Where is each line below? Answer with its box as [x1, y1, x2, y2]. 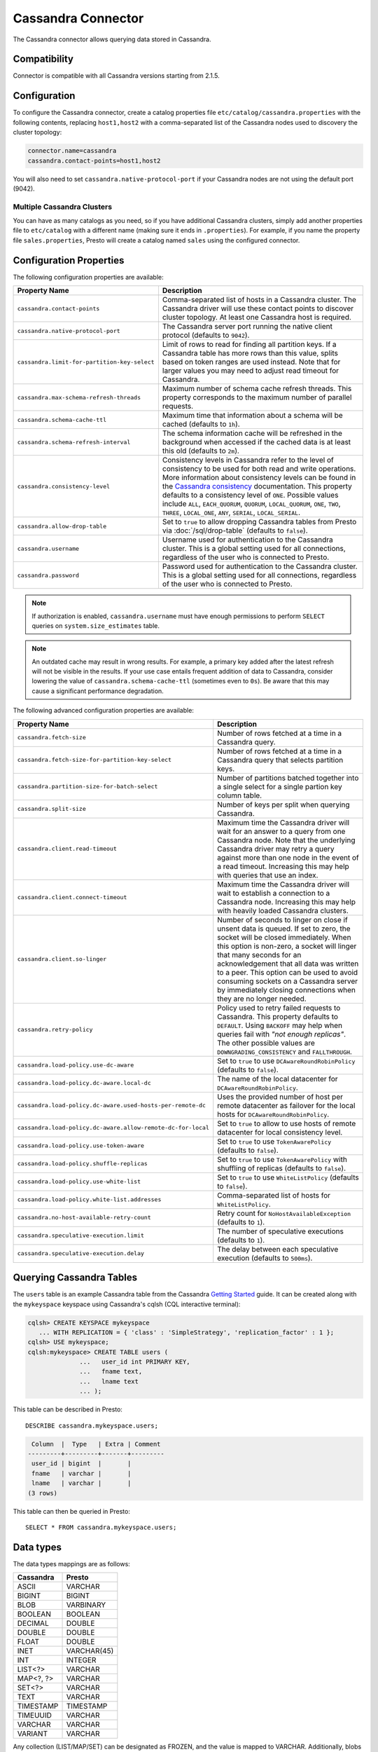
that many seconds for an [217, 950, 302, 959]
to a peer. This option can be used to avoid [217, 967, 358, 977]
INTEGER [66, 1655, 97, 1665]
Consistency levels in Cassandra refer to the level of [162, 456, 334, 465]
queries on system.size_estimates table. [31, 621, 160, 630]
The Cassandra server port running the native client [162, 322, 332, 331]
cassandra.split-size [17, 805, 87, 813]
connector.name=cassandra [27, 147, 117, 155]
